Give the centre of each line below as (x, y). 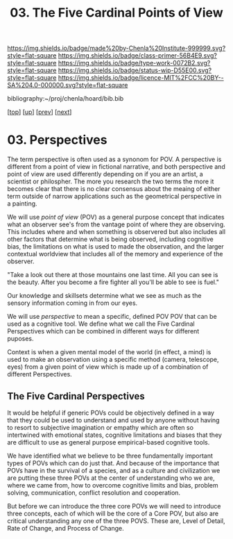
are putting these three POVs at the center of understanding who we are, (111, 478)
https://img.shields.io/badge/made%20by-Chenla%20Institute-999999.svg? (116, 48)
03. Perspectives (57, 140)
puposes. (20, 339)
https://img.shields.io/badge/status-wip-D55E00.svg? (135, 70)
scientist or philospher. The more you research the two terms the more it (111, 181)
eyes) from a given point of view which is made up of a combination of (108, 367)
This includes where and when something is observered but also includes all (116, 232)
